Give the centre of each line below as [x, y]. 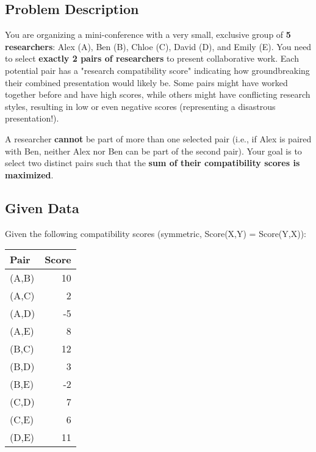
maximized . [29, 174]
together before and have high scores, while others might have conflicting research [158, 94]
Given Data [42, 207]
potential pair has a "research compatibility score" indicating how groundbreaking [157, 70]
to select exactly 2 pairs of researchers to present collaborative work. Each [152, 58]
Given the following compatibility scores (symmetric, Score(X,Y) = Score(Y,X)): [156, 233]
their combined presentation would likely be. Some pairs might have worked [146, 82]
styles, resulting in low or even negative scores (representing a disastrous [140, 106]
